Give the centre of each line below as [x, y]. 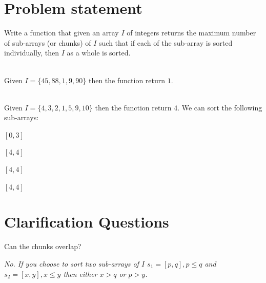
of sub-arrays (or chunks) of [48, 42]
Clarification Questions [87, 222]
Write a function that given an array [62, 33]
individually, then [32, 53]
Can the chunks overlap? [43, 246]
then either [80, 273]
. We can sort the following [220, 107]
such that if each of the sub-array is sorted [166, 42]
